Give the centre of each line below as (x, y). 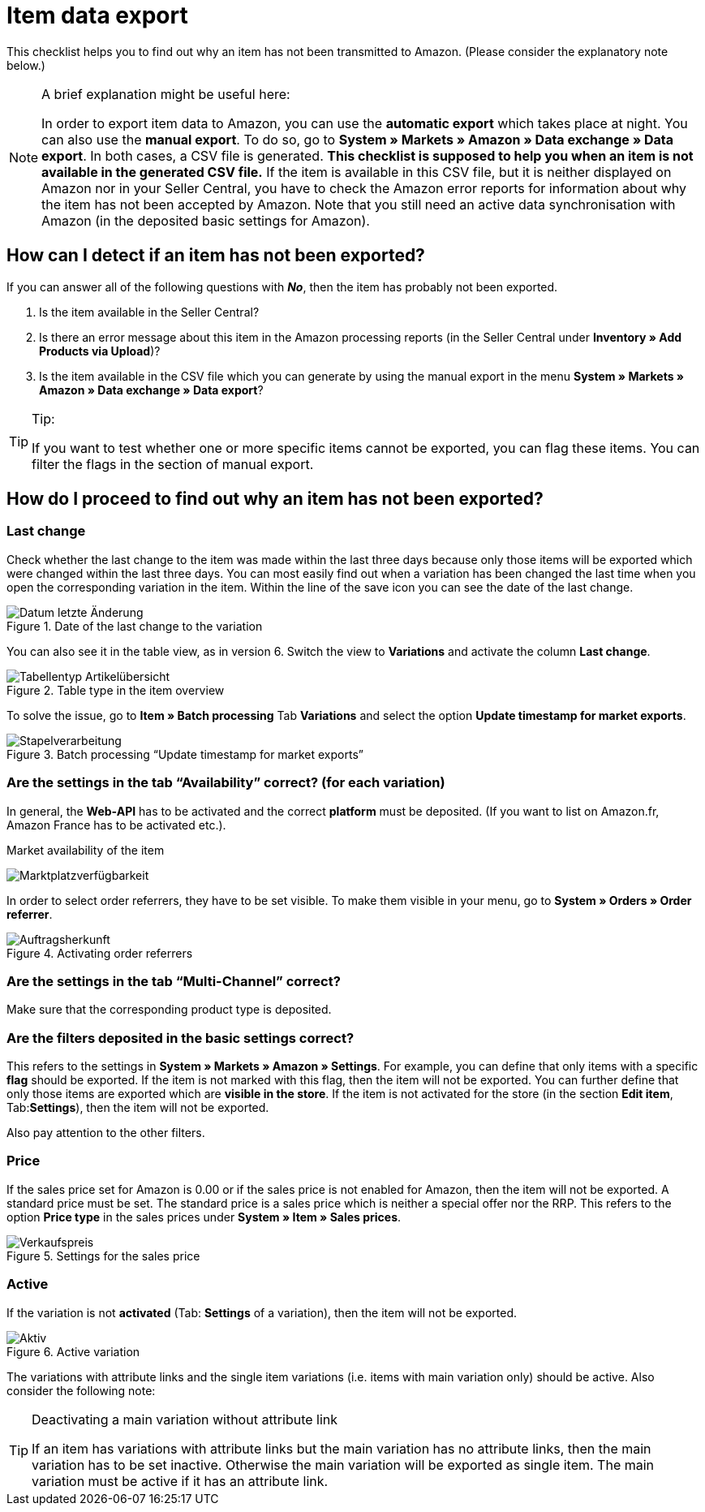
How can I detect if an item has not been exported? (216, 256)
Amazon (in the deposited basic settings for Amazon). (206, 220)
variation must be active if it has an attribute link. (180, 1481)
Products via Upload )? (100, 351)
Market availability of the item (86, 850)
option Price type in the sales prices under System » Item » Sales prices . (204, 1217)
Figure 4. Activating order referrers (100, 953)
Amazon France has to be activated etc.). (116, 825)
